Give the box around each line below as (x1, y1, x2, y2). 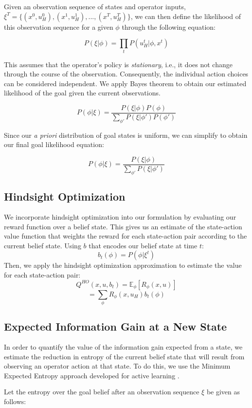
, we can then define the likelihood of (130, 11, 241, 21)
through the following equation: (122, 21, 216, 32)
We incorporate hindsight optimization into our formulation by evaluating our (4, 212, 236, 222)
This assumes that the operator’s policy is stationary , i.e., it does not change (4, 59, 233, 69)
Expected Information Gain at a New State (4, 319, 227, 334)
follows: (4, 396, 26, 407)
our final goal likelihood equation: (4, 139, 104, 149)
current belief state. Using (4, 240, 81, 250)
